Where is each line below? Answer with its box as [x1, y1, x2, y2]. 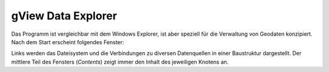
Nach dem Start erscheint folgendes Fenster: [11, 38, 124, 45]
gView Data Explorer [11, 9, 118, 22]
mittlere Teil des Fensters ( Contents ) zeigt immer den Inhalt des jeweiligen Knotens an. [11, 58, 228, 65]
